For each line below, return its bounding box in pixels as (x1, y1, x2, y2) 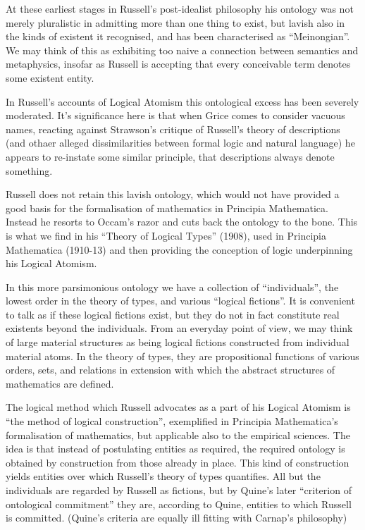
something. (6, 163, 53, 178)
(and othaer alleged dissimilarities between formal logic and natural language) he (6, 135, 355, 150)
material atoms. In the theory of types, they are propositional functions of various (6, 348, 359, 363)
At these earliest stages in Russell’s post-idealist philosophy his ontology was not (6, 1, 354, 16)
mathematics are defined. (6, 376, 114, 390)
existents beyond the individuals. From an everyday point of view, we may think (6, 321, 353, 335)
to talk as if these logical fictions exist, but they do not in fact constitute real (6, 307, 340, 321)
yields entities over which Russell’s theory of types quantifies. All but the (6, 469, 321, 483)
